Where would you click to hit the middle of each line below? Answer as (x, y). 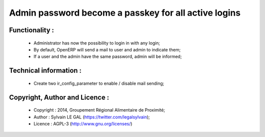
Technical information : (45, 71)
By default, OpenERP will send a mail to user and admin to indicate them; (107, 49)
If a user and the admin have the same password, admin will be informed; (108, 57)
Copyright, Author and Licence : (59, 97)
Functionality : (31, 30)
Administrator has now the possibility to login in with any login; (97, 43)
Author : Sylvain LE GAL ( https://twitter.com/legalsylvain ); (92, 117)
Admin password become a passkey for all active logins (125, 13)
